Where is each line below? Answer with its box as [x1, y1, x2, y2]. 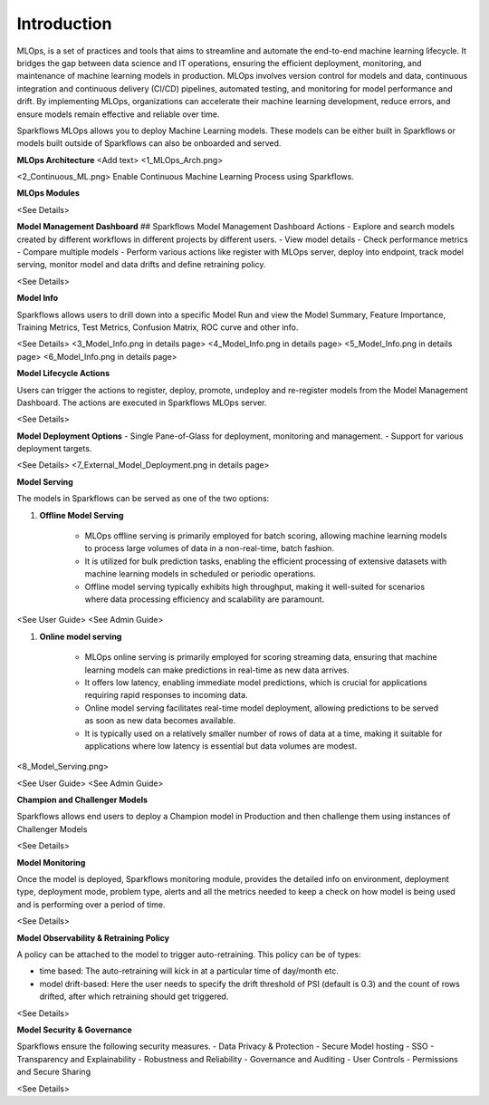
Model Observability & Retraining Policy [16, 932, 169, 943]
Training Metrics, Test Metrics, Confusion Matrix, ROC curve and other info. [16, 322, 299, 333]
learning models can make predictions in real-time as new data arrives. [84, 664, 350, 675]
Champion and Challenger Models [16, 794, 149, 806]
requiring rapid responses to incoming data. [84, 690, 248, 701]
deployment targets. [16, 443, 92, 454]
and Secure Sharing [16, 1066, 91, 1078]
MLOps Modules [16, 188, 81, 199]
